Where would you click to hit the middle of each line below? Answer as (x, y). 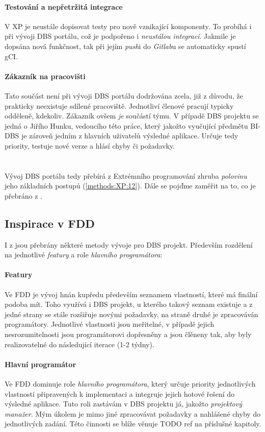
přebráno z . (23, 195)
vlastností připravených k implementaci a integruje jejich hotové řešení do (120, 393)
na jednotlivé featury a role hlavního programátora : (84, 255)
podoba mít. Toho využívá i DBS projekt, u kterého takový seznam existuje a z (129, 304)
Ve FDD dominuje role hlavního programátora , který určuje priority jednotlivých (130, 384)
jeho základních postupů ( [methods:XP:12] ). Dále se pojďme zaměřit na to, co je (130, 186)
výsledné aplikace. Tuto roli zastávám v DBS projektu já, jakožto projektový (124, 404)
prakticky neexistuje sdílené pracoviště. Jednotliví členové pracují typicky (119, 105)
